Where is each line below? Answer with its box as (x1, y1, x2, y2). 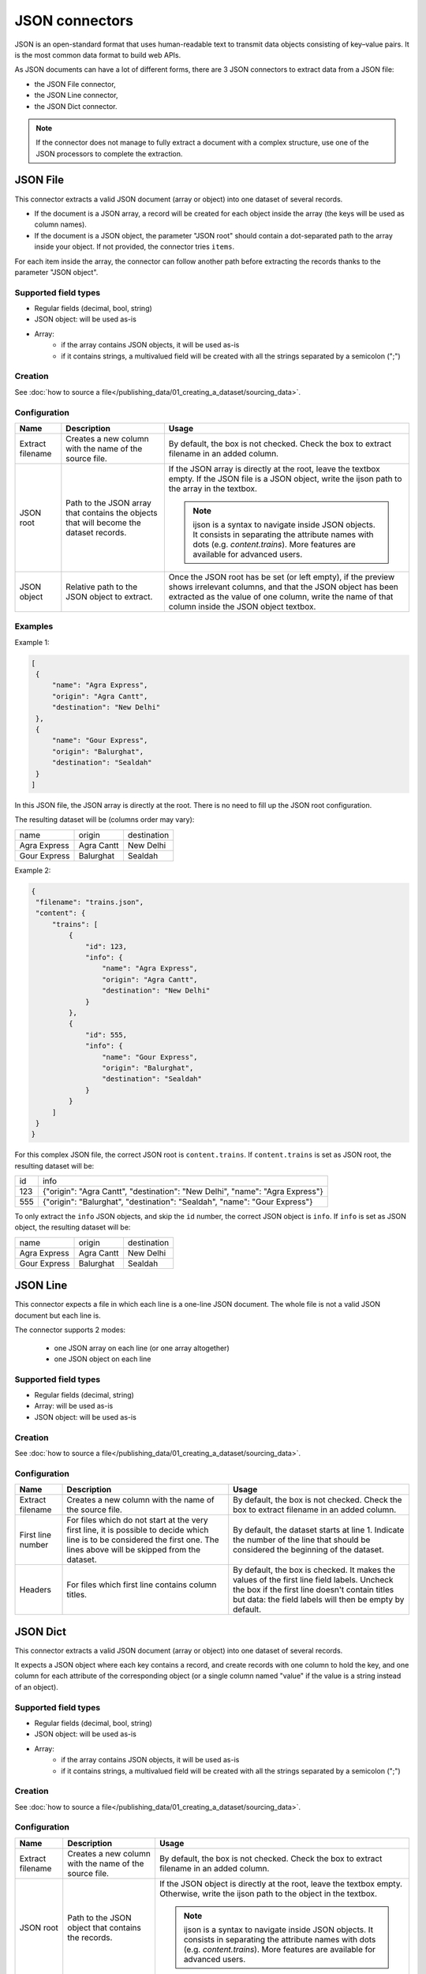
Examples (14, 621, 54, 632)
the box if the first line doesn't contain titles (233, 1584, 394, 1595)
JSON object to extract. (65, 591, 153, 602)
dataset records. (65, 527, 127, 538)
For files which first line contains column (66, 1579, 217, 1590)
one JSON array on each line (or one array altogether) (54, 1343, 230, 1353)
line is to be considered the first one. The (66, 1534, 220, 1545)
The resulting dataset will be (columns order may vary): (14, 815, 195, 824)
